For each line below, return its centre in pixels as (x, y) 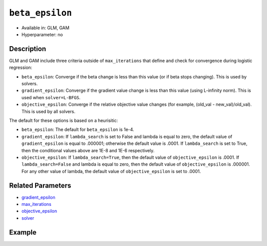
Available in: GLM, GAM (45, 28)
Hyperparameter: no (42, 34)
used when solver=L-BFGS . (51, 97)
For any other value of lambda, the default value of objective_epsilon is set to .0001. (111, 171)
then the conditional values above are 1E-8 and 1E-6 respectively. (88, 150)
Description (28, 49)
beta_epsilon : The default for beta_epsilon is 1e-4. (78, 129)
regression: (21, 67)
